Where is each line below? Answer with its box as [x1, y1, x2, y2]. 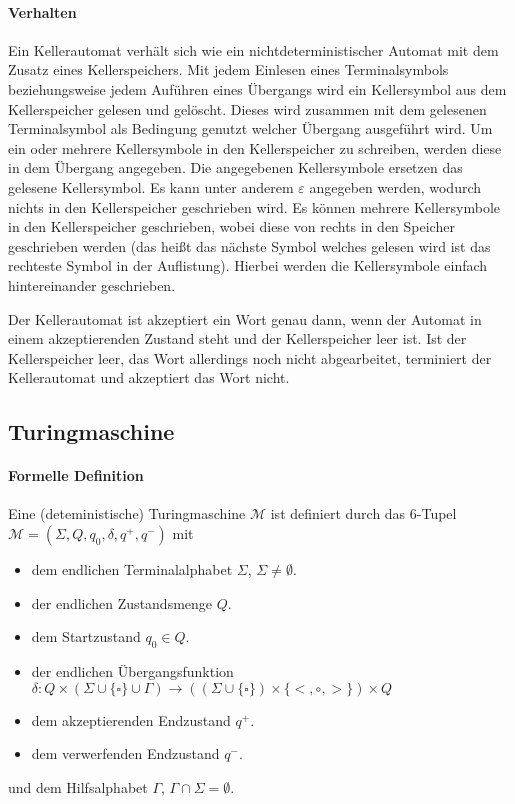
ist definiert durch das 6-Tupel [270, 503, 457, 524]
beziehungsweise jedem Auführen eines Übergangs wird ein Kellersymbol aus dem [8, 78, 507, 99]
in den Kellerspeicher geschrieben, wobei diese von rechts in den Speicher [8, 216, 455, 237]
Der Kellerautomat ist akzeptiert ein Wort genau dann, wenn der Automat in [8, 308, 482, 329]
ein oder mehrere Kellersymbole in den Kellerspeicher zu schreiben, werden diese [8, 137, 502, 158]
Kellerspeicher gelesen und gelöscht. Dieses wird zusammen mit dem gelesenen [8, 98, 487, 119]
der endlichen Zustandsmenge [31, 592, 213, 613]
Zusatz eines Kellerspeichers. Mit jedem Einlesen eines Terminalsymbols [8, 59, 449, 80]
